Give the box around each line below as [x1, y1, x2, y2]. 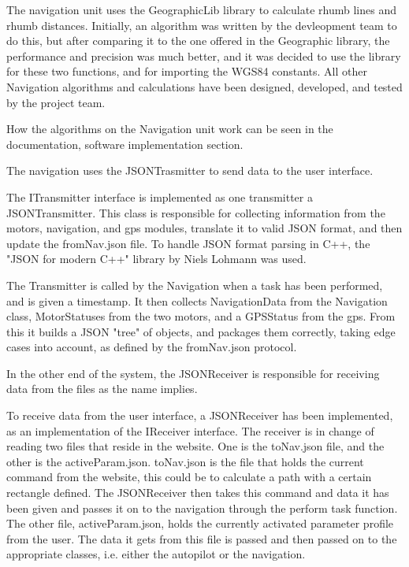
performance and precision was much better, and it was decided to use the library [6, 47, 401, 64]
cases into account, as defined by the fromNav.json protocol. [6, 339, 297, 355]
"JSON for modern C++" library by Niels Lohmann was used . [6, 250, 307, 267]
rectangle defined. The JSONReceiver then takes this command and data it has [6, 484, 389, 501]
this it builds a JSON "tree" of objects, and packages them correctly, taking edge [6, 323, 396, 339]
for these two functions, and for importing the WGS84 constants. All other [6, 63, 367, 80]
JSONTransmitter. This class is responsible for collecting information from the [6, 204, 385, 220]
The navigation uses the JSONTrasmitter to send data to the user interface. [6, 162, 374, 179]
